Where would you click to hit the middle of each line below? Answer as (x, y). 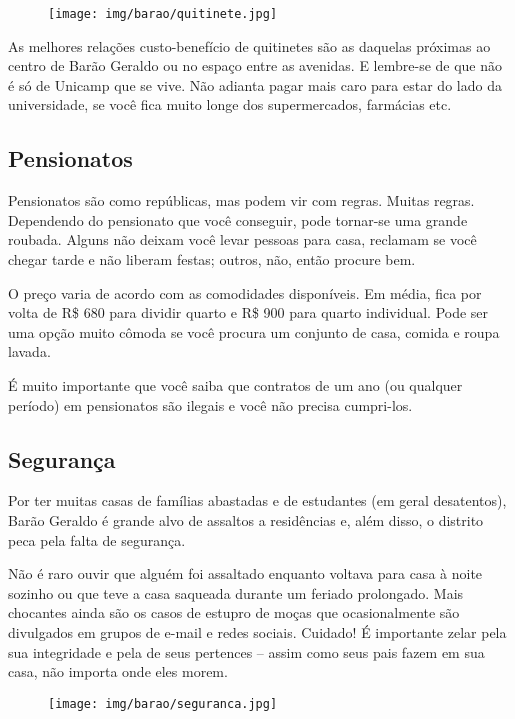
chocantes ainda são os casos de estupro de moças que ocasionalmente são (234, 612)
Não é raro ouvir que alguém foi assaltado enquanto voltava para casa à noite (245, 573)
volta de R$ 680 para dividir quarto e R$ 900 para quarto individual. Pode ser (248, 312)
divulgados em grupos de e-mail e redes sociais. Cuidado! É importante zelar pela (257, 631)
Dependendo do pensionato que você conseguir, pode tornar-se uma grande (238, 219)
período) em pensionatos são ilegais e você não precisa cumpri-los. (210, 404)
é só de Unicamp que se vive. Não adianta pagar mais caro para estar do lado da (255, 84)
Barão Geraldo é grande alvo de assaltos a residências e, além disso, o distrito (246, 519)
